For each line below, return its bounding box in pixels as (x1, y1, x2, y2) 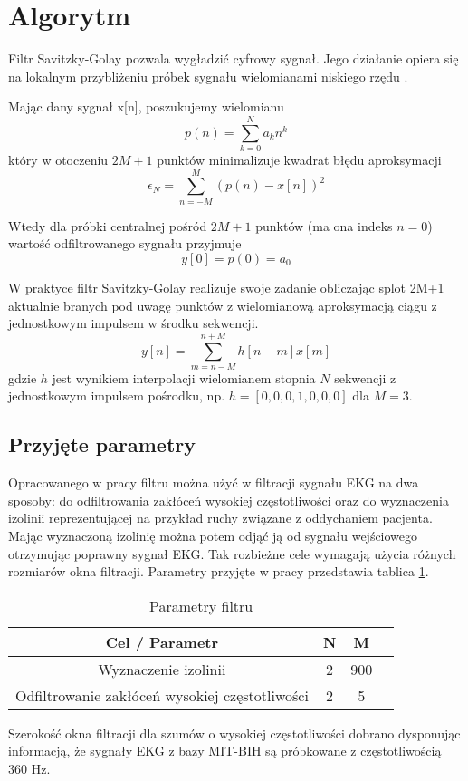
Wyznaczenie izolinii (98, 658, 226, 680)
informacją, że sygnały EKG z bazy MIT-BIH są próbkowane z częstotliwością (8, 741, 442, 760)
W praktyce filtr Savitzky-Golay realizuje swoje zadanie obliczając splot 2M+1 (8, 277, 444, 296)
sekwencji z (334, 368, 396, 387)
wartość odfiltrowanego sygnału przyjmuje (8, 234, 242, 253)
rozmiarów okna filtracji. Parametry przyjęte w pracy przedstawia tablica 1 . (8, 562, 429, 581)
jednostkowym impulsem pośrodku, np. (8, 386, 225, 405)
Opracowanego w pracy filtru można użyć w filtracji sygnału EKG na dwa (8, 473, 419, 492)
